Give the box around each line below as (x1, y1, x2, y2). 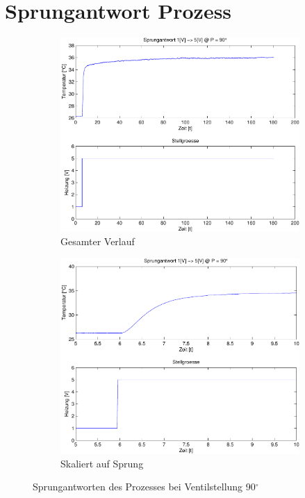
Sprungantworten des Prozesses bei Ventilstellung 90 (33, 479, 256, 494)
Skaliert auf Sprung (60, 456, 144, 470)
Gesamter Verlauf (60, 234, 135, 249)
